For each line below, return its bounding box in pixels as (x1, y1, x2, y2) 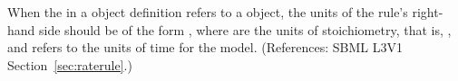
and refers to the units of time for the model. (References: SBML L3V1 (7, 38, 403, 57)
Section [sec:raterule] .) (7, 55, 132, 74)
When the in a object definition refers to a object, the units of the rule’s (7, 3, 408, 21)
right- (412, 3, 443, 21)
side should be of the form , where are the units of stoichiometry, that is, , (39, 20, 452, 39)
